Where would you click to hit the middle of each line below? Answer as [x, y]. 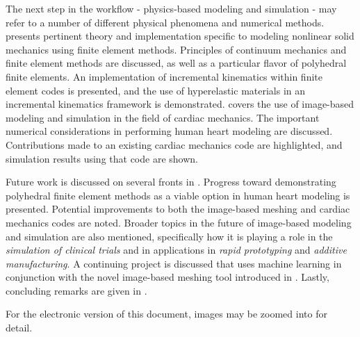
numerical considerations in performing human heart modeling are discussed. [169, 131]
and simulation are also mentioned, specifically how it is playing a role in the [169, 236]
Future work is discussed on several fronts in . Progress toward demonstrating [171, 182]
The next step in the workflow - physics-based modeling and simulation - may [171, 8]
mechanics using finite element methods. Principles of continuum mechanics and [176, 49]
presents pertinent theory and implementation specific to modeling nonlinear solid [180, 36]
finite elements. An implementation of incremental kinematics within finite [164, 76]
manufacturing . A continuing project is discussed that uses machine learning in [174, 263]
